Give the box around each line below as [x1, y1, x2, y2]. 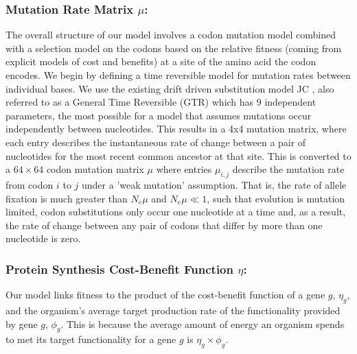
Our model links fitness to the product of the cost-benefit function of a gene [5, 287, 325, 302]
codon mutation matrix [46, 162, 144, 176]
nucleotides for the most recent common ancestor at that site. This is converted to [5, 148, 352, 163]
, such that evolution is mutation [207, 191, 345, 205]
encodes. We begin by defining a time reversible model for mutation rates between [5, 68, 351, 82]
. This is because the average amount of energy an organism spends [60, 316, 345, 331]
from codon [5, 177, 54, 191]
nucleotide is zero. [5, 231, 81, 246]
